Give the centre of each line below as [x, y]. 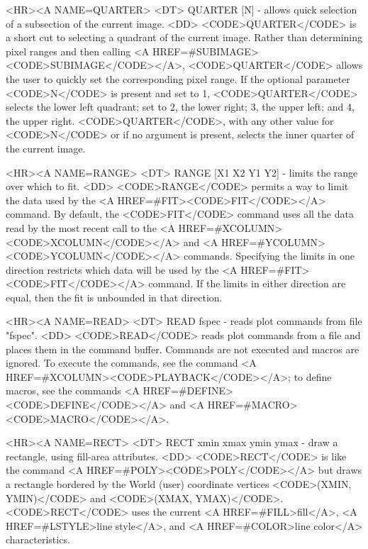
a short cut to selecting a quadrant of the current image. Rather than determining [184, 37]
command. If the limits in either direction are [247, 283]
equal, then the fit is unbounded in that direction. [114, 297]
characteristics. [38, 539]
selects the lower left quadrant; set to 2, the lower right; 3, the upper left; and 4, [180, 107]
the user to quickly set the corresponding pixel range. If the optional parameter [178, 78]
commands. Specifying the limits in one [269, 256]
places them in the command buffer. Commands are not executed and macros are [183, 349]
